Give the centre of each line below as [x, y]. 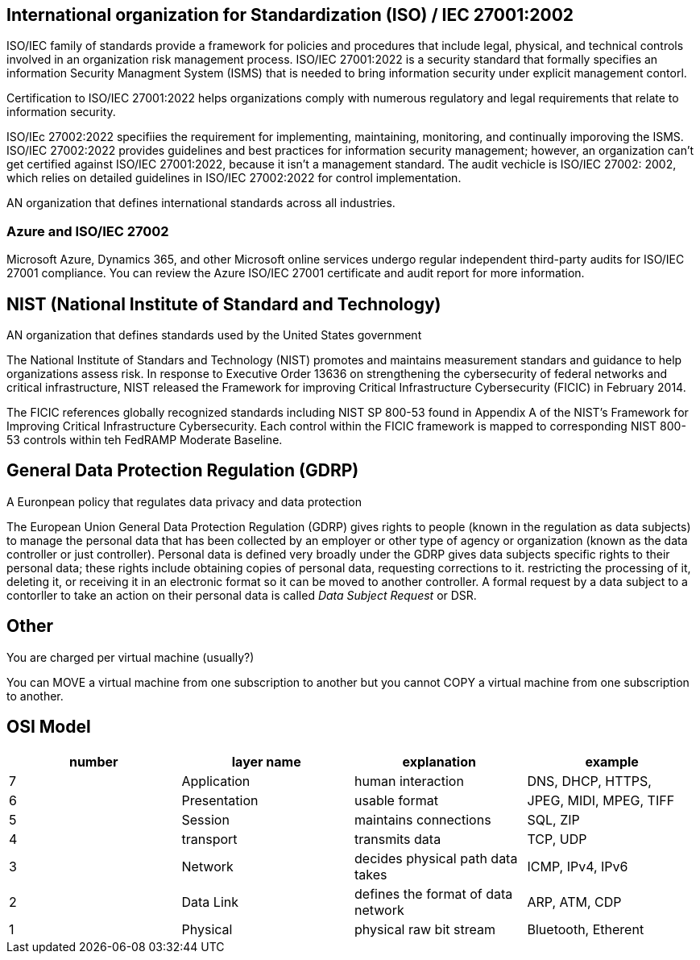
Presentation [220, 800]
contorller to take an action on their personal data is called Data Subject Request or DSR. [242, 595]
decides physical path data [436, 858]
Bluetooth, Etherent [586, 929]
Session [205, 819]
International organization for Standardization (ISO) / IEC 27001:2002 [290, 15]
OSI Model [49, 727]
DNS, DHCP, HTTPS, [589, 781]
